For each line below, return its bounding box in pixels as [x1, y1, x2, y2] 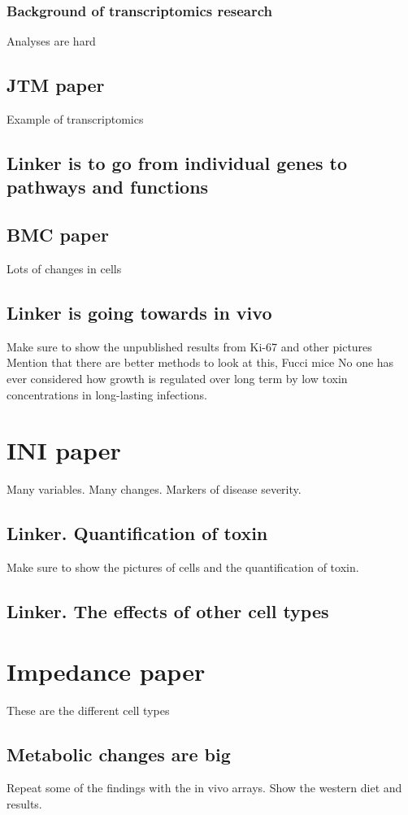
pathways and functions [7, 174, 209, 199]
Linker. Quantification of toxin [7, 521, 268, 546]
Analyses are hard [7, 33, 96, 50]
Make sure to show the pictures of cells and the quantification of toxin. [7, 559, 359, 576]
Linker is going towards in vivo [7, 299, 272, 325]
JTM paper [7, 72, 105, 98]
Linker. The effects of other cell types [7, 599, 329, 624]
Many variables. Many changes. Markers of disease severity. [7, 481, 302, 498]
